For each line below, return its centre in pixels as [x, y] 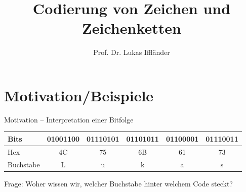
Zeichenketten [132, 28]
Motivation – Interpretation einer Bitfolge [69, 119]
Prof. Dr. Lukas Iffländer [132, 52]
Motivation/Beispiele [79, 95]
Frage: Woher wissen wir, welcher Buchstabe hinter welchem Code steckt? [118, 183]
